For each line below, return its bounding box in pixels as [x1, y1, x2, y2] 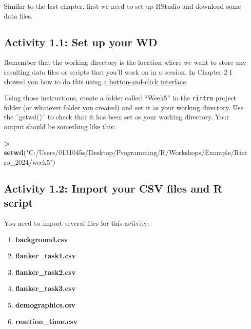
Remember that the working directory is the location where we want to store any [4, 57, 247, 67]
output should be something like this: [4, 121, 116, 132]
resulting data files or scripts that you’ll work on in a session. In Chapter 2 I [4, 66, 232, 77]
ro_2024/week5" [4, 156, 53, 167]
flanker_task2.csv [15, 267, 76, 277]
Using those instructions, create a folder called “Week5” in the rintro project [4, 93, 237, 103]
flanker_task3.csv [15, 283, 76, 293]
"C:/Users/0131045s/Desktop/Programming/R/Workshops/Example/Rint [26, 147, 248, 157]
